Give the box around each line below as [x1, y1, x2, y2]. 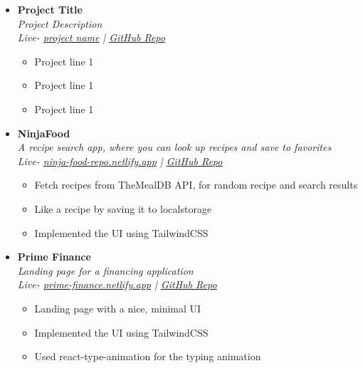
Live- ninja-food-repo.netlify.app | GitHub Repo [17, 153, 223, 168]
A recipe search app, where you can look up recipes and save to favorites [17, 140, 332, 154]
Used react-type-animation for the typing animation [34, 349, 261, 364]
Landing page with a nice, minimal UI [34, 300, 201, 315]
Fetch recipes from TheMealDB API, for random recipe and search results [34, 177, 358, 192]
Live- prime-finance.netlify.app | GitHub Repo [17, 277, 217, 292]
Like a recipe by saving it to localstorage [34, 201, 212, 216]
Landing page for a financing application [17, 263, 194, 278]
